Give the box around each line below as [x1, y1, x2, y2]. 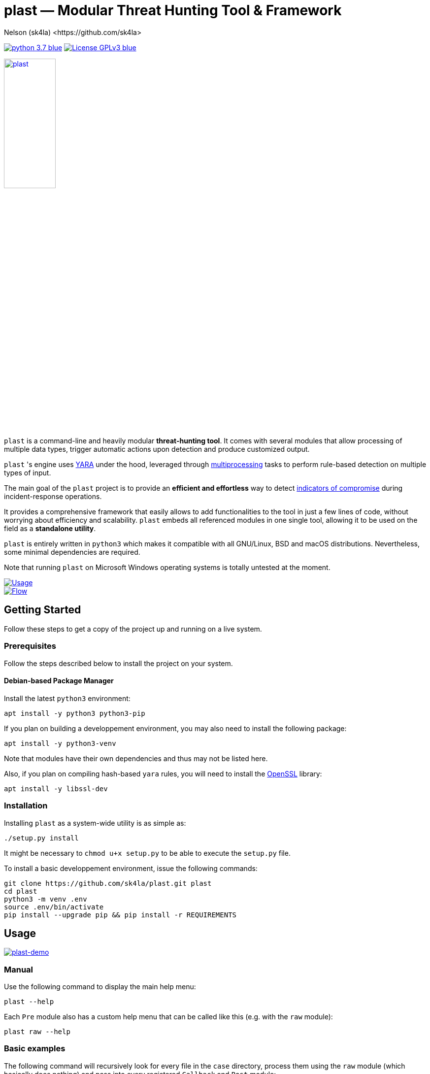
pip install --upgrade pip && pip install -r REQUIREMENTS [4, 910, 237, 919]
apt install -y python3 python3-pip [4, 709, 145, 717]
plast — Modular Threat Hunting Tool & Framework [4, 2, 342, 19]
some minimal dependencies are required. [4, 547, 140, 556]
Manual [4, 964, 33, 974]
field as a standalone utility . [4, 524, 96, 533]
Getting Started [4, 604, 81, 616]
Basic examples [4, 1043, 66, 1054]
